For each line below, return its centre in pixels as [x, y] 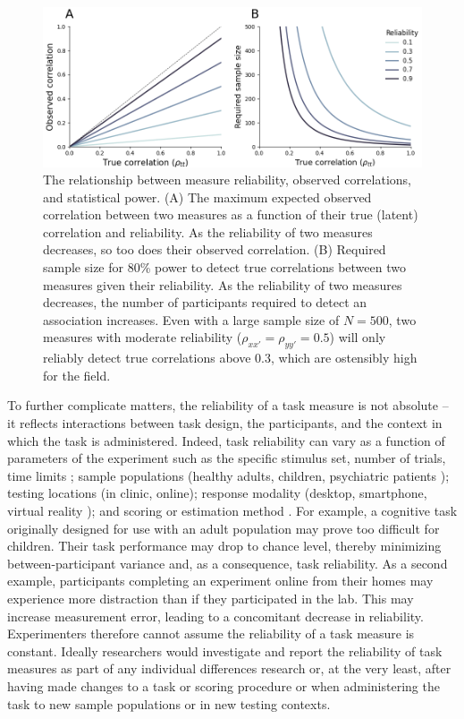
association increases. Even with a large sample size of [191, 319]
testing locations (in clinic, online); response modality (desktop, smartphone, [217, 493]
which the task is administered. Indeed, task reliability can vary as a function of [226, 440]
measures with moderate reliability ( [143, 337]
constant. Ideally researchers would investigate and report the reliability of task [225, 651]
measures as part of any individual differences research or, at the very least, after [229, 668]
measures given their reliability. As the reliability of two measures [223, 284]
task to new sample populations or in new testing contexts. [169, 703]
